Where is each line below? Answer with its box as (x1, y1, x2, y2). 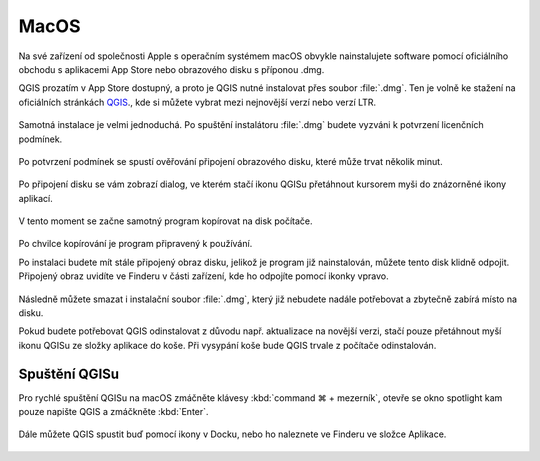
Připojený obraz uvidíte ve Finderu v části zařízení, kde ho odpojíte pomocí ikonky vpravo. (18, 270, 389, 282)
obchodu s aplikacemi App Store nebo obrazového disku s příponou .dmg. (18, 63, 325, 75)
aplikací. (18, 192, 54, 204)
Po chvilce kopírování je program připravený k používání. (18, 238, 253, 250)
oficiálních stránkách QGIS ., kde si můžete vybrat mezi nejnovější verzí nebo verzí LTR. (18, 96, 377, 108)
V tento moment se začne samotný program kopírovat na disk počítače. (18, 215, 314, 227)
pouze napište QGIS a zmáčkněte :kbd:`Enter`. (18, 406, 209, 418)
